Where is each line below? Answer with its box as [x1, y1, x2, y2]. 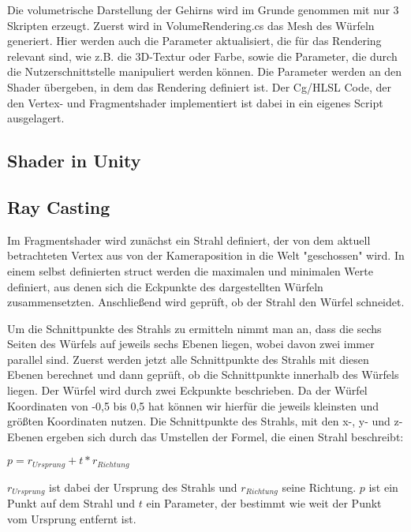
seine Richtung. [282, 478, 357, 495]
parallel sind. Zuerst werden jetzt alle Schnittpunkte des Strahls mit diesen [7, 350, 369, 367]
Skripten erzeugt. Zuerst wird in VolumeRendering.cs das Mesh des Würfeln [7, 17, 375, 33]
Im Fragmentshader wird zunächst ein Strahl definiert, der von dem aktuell [7, 231, 371, 248]
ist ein [368, 478, 398, 495]
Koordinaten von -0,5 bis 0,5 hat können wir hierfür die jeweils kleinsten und [7, 397, 379, 414]
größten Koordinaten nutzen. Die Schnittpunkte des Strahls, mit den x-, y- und [7, 413, 390, 429]
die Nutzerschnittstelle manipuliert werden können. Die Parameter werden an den [7, 63, 402, 80]
